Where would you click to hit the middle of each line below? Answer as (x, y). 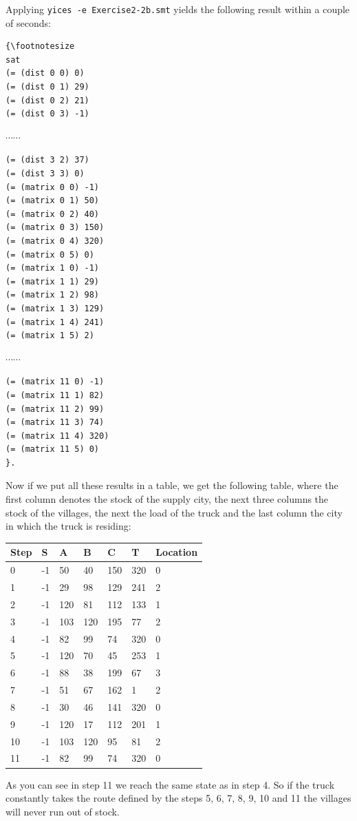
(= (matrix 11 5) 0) (53, 449)
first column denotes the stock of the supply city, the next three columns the (167, 499)
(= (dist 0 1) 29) (47, 87)
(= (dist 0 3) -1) (47, 114)
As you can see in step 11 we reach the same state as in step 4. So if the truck (170, 784)
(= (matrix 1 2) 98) (53, 295)
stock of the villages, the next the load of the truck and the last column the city (174, 512)
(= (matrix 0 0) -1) (53, 187)
